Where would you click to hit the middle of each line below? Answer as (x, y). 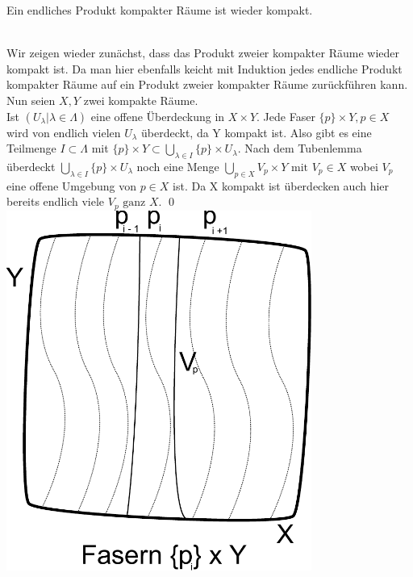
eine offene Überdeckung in (158, 116)
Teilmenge (31, 148)
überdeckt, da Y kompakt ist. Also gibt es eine (257, 132)
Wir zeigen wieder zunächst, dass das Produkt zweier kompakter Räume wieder (203, 53)
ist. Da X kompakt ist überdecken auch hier (281, 185)
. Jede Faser (286, 116)
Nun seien (31, 100)
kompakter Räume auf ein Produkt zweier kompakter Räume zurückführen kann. (207, 84)
